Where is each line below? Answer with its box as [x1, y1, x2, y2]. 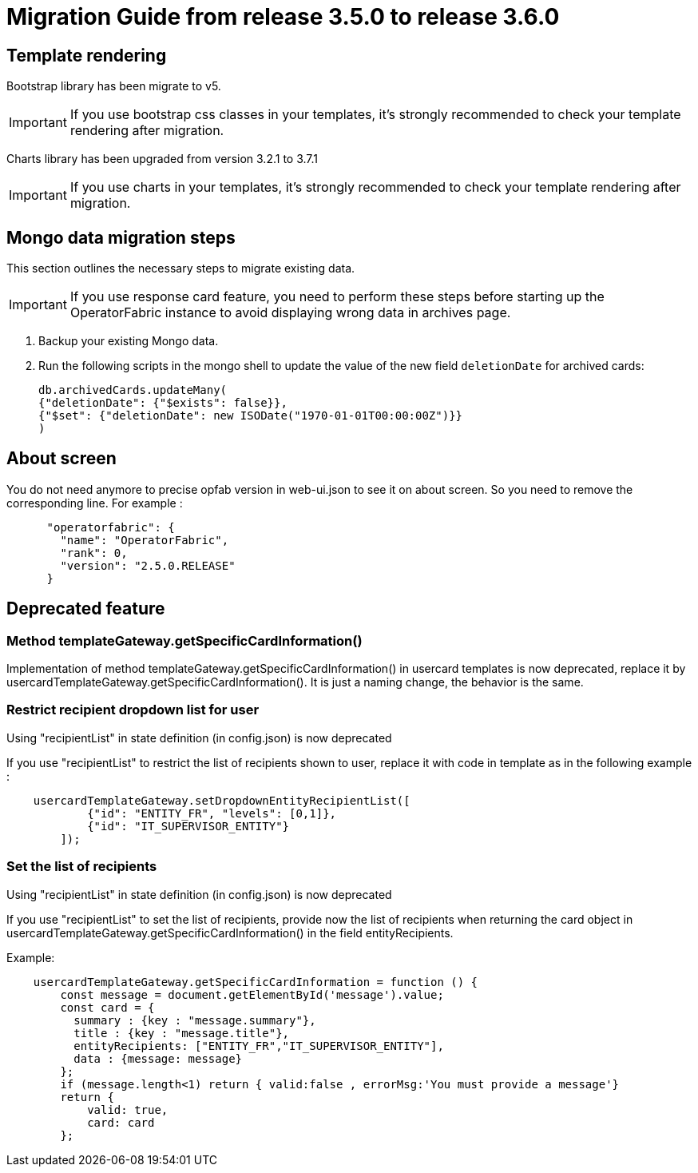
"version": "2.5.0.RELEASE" [60, 559, 236, 572]
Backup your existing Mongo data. [38, 334, 219, 348]
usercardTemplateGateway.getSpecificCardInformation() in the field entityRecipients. [6, 925, 454, 940]
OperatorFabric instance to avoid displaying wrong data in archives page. [69, 304, 511, 321]
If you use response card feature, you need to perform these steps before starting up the [69, 288, 605, 305]
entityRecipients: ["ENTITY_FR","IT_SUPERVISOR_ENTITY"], [73, 1039, 444, 1052]
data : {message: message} [73, 1052, 243, 1065]
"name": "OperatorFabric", [60, 533, 229, 547]
